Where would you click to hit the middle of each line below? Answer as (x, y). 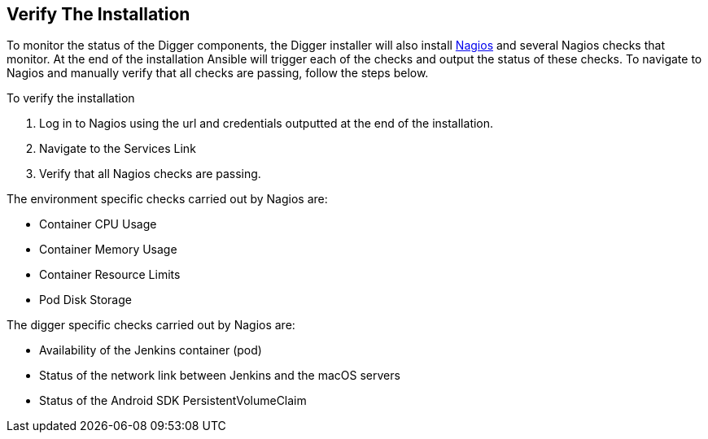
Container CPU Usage (98, 224)
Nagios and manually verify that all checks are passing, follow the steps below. (218, 73)
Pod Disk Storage (85, 300)
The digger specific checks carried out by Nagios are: (151, 325)
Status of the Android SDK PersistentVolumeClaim (173, 401)
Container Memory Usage (108, 250)
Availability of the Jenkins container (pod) (151, 350)
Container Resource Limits (110, 275)
